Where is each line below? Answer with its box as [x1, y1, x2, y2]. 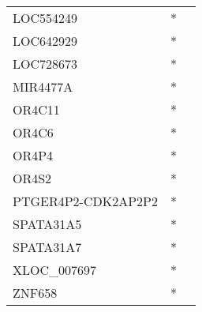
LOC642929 [13, 32, 78, 50]
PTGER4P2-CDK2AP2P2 [13, 192, 158, 210]
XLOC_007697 [13, 261, 97, 279]
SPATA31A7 [13, 238, 82, 256]
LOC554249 [13, 9, 78, 27]
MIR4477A [13, 77, 73, 96]
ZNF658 [13, 284, 58, 302]
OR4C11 [13, 100, 60, 118]
